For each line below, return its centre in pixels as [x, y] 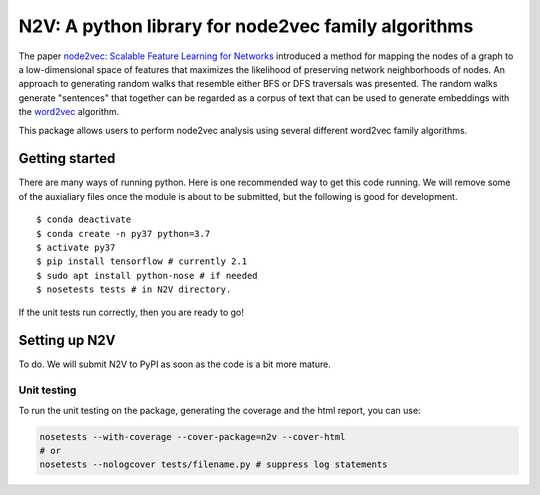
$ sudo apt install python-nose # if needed [147, 275]
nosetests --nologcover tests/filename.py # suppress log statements [213, 464]
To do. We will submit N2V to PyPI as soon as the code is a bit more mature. [175, 364]
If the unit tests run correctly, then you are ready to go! [131, 312]
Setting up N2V [67, 340]
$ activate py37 [76, 247]
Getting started [67, 158]
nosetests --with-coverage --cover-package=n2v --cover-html [192, 436]
